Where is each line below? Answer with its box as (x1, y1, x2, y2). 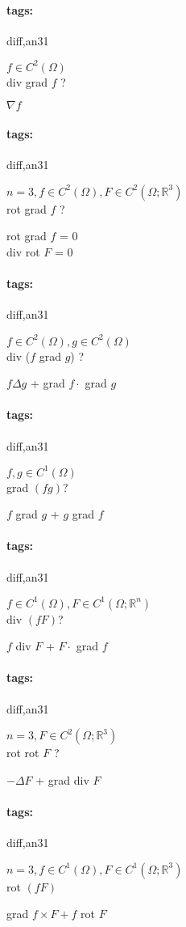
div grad (6, 73, 48, 90)
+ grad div (35, 771, 89, 788)
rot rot (6, 744, 39, 761)
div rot (6, 243, 40, 260)
